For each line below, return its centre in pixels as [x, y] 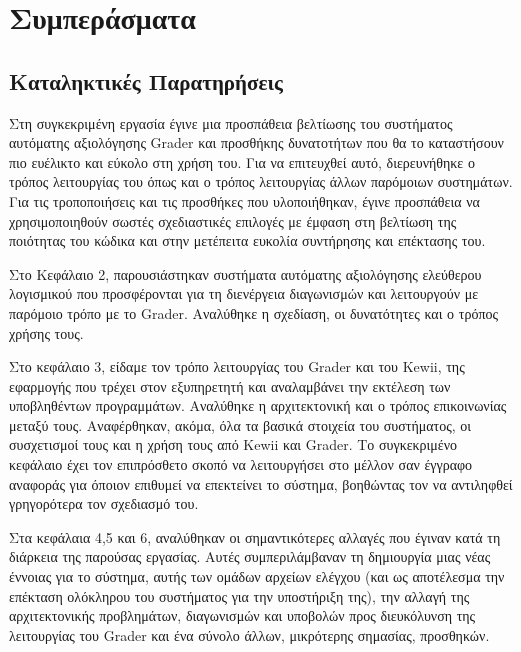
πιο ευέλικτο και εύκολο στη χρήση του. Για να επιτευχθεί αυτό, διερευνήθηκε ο [242, 161]
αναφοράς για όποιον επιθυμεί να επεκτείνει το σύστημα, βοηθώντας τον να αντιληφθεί [261, 483]
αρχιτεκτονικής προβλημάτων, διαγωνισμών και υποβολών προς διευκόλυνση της [242, 615]
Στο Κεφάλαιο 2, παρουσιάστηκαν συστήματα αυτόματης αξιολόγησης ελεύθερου [245, 273]
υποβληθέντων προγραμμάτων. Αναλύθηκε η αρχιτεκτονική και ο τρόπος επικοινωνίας [258, 405]
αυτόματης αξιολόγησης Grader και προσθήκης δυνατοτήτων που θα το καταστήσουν [256, 142]
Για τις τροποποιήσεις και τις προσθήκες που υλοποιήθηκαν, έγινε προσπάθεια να [244, 200]
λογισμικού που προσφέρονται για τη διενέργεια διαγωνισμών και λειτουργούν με [244, 293]
